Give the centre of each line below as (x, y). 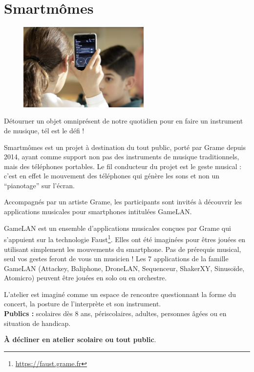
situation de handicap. (37, 323)
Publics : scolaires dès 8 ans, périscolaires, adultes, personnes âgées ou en (115, 313)
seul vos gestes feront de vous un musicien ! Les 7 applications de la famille (116, 259)
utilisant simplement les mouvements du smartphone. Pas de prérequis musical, (123, 249)
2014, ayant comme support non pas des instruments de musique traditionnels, (122, 157)
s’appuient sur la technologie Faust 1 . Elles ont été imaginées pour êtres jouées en (125, 238)
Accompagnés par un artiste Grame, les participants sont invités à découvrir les (123, 202)
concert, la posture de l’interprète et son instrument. (83, 304)
